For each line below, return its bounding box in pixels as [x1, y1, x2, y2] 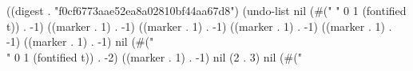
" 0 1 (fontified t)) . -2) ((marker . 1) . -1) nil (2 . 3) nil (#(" [6, 48, 302, 65]
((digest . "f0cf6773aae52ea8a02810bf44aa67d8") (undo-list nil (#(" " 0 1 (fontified [6, 2, 407, 18]
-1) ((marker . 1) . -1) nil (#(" [6, 33, 154, 50]
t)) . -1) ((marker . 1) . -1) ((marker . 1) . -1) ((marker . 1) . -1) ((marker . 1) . [6, 17, 392, 34]
